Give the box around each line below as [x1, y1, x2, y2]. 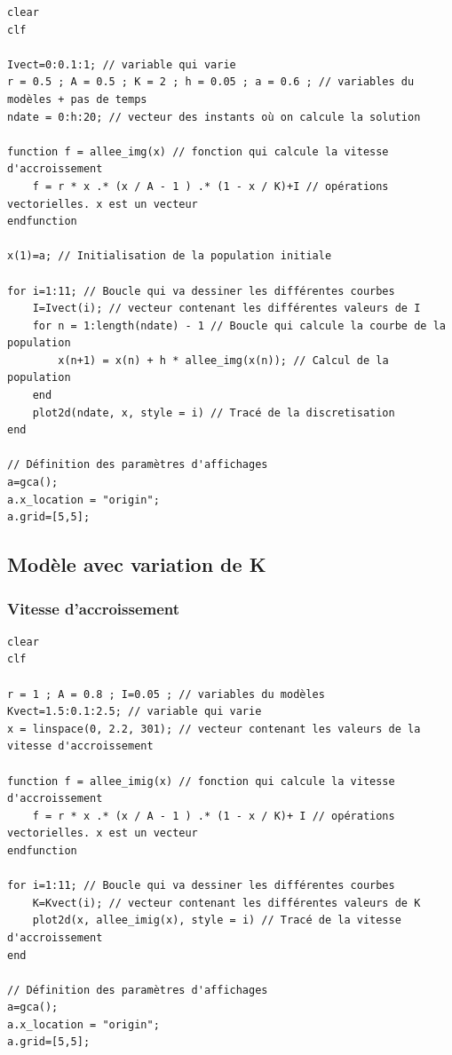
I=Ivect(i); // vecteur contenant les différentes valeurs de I [32, 302, 421, 315]
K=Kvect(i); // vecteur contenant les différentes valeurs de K [32, 896, 421, 909]
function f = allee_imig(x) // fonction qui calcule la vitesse [7, 774, 395, 788]
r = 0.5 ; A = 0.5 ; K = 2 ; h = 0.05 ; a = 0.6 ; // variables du [7, 75, 415, 89]
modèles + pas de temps [7, 92, 147, 106]
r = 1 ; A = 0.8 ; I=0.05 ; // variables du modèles [7, 687, 325, 701]
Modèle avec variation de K [7, 551, 266, 578]
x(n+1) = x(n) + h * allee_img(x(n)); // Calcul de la [58, 353, 389, 367]
